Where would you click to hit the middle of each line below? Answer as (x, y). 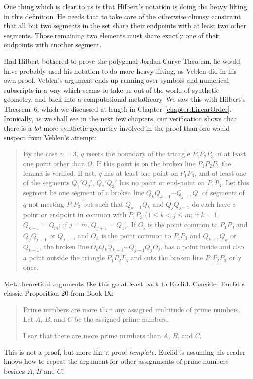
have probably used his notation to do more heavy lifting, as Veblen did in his (120, 70)
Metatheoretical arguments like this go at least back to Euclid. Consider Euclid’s (124, 283)
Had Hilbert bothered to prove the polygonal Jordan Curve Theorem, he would (122, 61)
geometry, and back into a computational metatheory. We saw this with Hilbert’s (125, 99)
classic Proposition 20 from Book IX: (59, 293)
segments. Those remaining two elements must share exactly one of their (112, 35)
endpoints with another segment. (53, 45)
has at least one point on (141, 173)
